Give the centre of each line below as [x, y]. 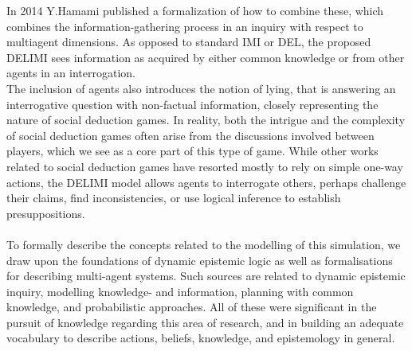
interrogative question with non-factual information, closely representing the [192, 104]
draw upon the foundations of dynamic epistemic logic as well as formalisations [200, 260]
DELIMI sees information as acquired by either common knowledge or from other [206, 57]
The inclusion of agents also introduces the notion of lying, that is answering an [201, 88]
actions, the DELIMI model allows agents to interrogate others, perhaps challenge [206, 182]
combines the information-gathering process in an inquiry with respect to [185, 26]
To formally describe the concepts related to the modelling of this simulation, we [204, 244]
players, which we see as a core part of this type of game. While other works [192, 151]
